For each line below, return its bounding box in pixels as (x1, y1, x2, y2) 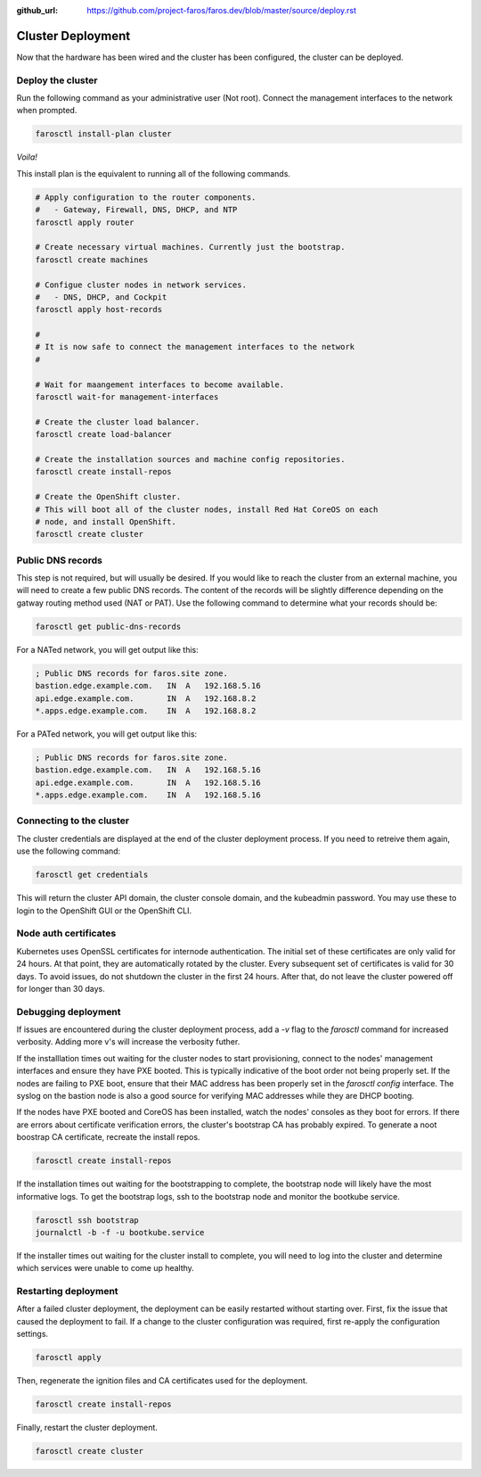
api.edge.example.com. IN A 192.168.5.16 (35, 777, 262, 788)
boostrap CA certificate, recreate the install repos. (16, 1132, 200, 1143)
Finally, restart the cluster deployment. (16, 1423, 158, 1433)
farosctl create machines (35, 254, 149, 265)
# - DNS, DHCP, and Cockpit (35, 292, 167, 302)
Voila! (16, 152, 37, 162)
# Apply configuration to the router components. (35, 192, 257, 202)
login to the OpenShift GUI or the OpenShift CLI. (16, 905, 192, 916)
